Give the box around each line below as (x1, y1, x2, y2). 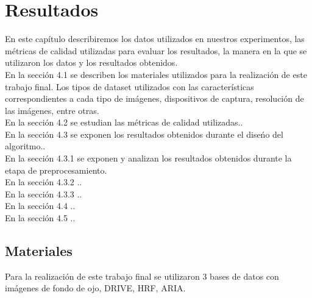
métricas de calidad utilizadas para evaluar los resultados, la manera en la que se (5, 44, 307, 57)
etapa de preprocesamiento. (5, 163, 107, 176)
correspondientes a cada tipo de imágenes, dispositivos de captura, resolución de (5, 92, 304, 105)
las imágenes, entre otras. (5, 104, 99, 116)
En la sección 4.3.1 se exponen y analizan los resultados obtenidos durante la (5, 152, 292, 165)
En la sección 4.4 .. (5, 199, 76, 212)
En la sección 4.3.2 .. (5, 176, 82, 188)
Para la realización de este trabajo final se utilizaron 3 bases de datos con (5, 269, 279, 282)
